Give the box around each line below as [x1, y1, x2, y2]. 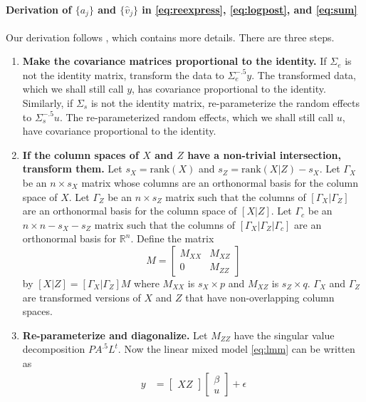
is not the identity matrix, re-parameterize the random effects [90, 96, 360, 110]
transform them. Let [22, 161, 122, 176]
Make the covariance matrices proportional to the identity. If [22, 53, 327, 68]
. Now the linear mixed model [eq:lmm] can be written [117, 341, 355, 356]
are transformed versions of [22, 289, 141, 304]
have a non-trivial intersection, [187, 147, 342, 162]
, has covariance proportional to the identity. [132, 81, 326, 96]
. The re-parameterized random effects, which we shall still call [59, 109, 334, 124]
